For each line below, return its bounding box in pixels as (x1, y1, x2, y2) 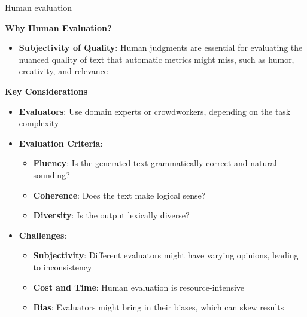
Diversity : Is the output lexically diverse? (33, 209, 190, 221)
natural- (250, 157, 280, 169)
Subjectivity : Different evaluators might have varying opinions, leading (33, 249, 299, 261)
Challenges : (19, 228, 67, 241)
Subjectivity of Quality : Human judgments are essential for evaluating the (19, 41, 303, 54)
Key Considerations (5, 84, 88, 97)
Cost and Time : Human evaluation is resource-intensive (33, 281, 245, 293)
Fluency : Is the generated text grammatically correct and (33, 157, 248, 169)
